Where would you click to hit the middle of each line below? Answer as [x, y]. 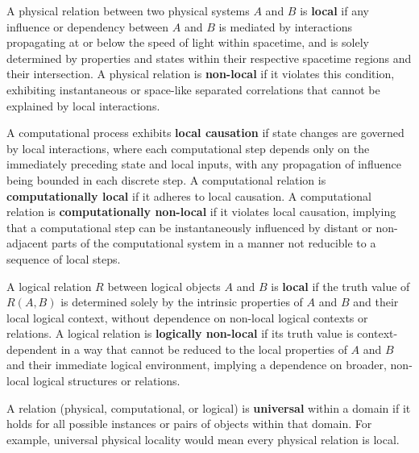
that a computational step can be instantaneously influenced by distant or [189, 227]
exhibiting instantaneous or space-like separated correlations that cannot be [193, 89]
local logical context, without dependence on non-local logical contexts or [187, 317]
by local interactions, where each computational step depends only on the [188, 148]
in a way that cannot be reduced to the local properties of [204, 349]
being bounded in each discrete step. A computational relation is [166, 179]
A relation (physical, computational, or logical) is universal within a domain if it [209, 407]
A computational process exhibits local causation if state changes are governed [205, 133]
